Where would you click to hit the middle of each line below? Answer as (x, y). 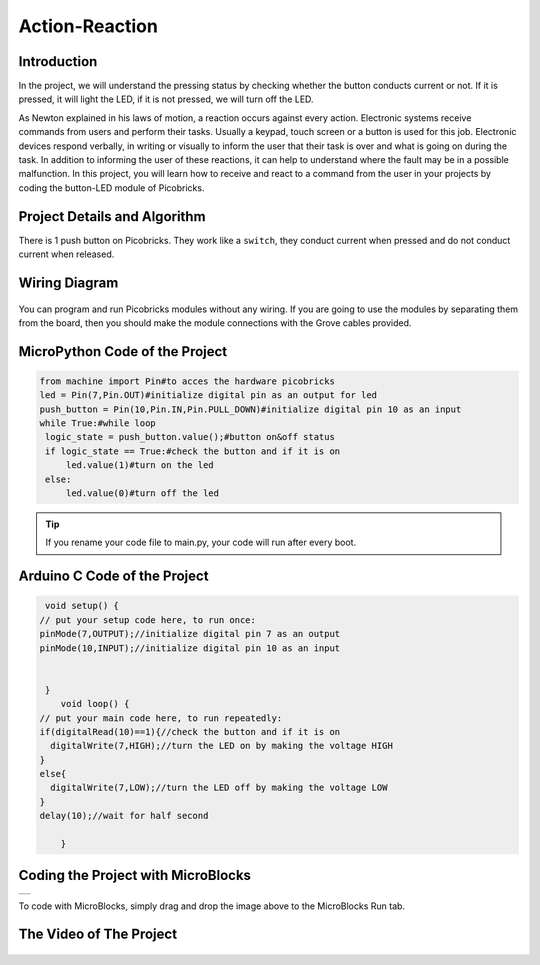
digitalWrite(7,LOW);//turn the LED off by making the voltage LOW (219, 788)
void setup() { (82, 606)
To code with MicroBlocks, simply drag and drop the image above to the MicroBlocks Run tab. (211, 906)
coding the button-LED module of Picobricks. (111, 187)
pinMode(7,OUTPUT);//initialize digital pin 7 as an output (190, 634)
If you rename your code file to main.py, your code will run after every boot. (201, 542)
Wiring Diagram (68, 282)
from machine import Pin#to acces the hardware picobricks (187, 381)
